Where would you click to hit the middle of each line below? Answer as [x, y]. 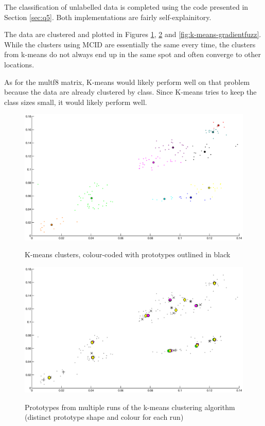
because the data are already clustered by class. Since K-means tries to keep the [130, 92]
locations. [19, 64]
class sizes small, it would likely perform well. [76, 102]
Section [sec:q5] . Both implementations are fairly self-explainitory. [108, 17]
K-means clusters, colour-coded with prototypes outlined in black [128, 254]
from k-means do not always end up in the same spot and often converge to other [132, 54]
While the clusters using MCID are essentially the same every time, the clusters [130, 44]
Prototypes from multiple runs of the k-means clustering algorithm [130, 407]
